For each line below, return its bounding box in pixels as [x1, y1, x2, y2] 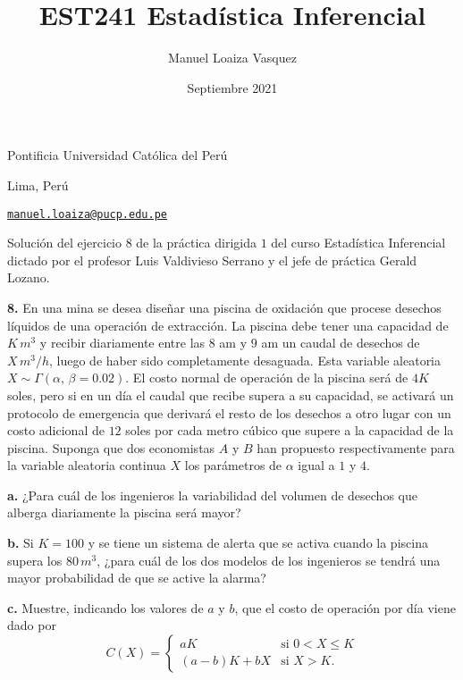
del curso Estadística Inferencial [271, 233, 446, 252]
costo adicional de [7, 421, 105, 440]
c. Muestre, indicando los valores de [7, 598, 204, 617]
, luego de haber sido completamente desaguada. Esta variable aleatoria [48, 350, 442, 369]
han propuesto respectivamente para [257, 438, 455, 457]
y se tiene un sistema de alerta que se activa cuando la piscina [88, 533, 428, 552]
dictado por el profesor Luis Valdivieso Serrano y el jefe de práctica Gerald [7, 250, 417, 269]
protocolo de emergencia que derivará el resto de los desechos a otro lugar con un [7, 403, 451, 422]
